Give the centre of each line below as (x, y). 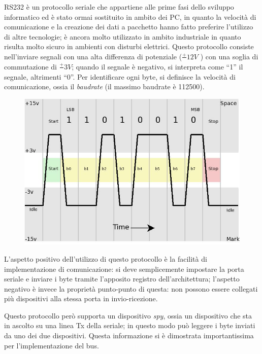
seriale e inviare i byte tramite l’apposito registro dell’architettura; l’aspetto (122, 279)
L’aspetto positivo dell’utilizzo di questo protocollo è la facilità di (106, 258)
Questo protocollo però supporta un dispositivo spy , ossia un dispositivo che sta (128, 315)
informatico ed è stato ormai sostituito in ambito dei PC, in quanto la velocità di (130, 16)
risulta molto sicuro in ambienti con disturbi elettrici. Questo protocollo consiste (129, 46)
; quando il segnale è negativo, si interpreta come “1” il (157, 66)
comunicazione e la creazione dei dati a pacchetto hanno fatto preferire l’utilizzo (129, 27)
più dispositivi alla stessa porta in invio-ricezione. (81, 298)
